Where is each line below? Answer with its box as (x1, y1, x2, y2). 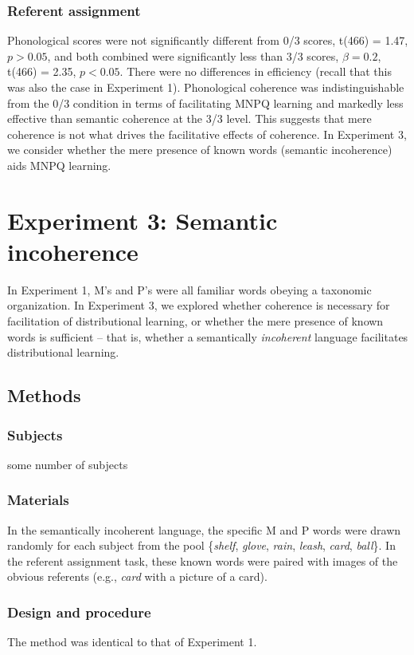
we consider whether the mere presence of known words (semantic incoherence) (7, 141, 393, 158)
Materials (7, 490, 69, 510)
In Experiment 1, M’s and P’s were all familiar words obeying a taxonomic (7, 281, 372, 298)
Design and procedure (7, 602, 151, 621)
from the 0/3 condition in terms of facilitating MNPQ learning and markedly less (7, 94, 404, 111)
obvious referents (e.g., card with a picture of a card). (7, 568, 268, 585)
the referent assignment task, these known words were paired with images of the (7, 552, 398, 569)
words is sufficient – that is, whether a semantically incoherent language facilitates (7, 328, 408, 345)
